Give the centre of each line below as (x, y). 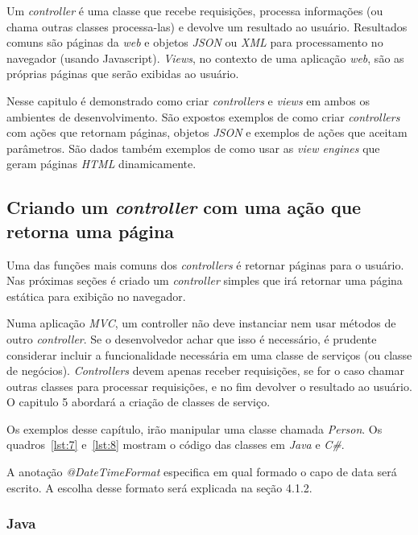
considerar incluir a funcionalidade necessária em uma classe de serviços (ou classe (209, 354)
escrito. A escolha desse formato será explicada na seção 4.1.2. (159, 487)
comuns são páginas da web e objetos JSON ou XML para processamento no (195, 42)
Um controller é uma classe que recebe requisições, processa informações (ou (195, 10)
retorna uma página (91, 230)
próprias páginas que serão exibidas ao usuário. (123, 74)
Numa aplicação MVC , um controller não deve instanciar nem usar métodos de (201, 323)
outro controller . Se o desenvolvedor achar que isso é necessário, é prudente (192, 338)
